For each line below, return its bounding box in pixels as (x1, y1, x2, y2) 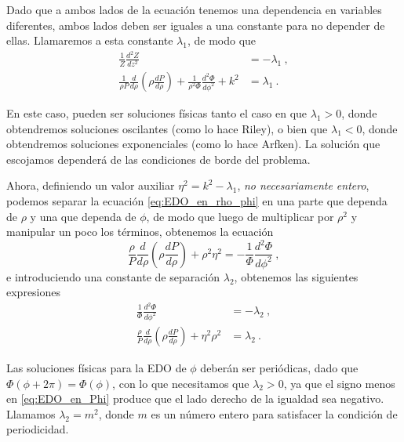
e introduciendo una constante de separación (6, 268, 220, 284)
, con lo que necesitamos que (112, 375, 249, 391)
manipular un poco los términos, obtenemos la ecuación (6, 223, 274, 240)
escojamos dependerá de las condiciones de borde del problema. (6, 150, 311, 167)
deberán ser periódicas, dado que (200, 359, 359, 375)
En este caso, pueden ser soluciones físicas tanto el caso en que (6, 105, 308, 121)
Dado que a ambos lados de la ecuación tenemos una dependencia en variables (6, 2, 382, 17)
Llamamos (6, 405, 56, 422)
